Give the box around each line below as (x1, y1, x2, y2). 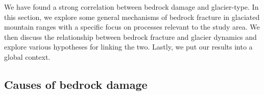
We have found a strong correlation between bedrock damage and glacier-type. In (4, 2, 259, 12)
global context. (4, 51, 51, 62)
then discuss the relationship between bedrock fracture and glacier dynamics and (4, 31, 257, 42)
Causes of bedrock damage (4, 76, 148, 92)
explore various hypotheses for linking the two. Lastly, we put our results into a (4, 41, 253, 52)
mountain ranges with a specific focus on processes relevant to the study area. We (4, 21, 260, 32)
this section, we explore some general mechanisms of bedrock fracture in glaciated (4, 11, 260, 22)
